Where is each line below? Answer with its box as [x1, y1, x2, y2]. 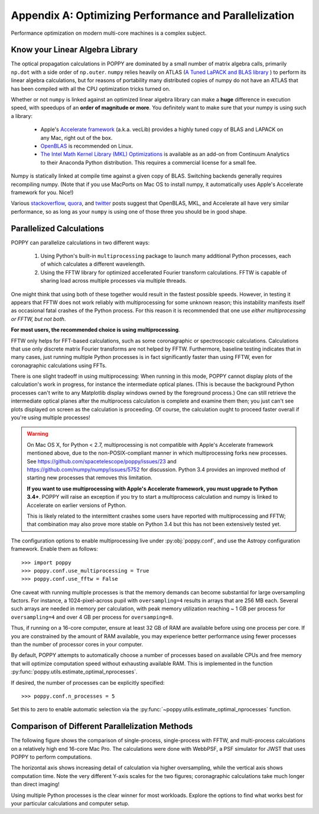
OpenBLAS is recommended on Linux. [40, 142, 134, 149]
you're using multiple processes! [11, 414, 91, 421]
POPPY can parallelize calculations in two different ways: [11, 239, 150, 246]
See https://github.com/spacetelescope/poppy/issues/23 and [27, 457, 177, 465]
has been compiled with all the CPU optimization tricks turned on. [11, 85, 171, 92]
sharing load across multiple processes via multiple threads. [40, 277, 187, 285]
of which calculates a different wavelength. [40, 260, 146, 268]
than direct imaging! [11, 781, 60, 788]
